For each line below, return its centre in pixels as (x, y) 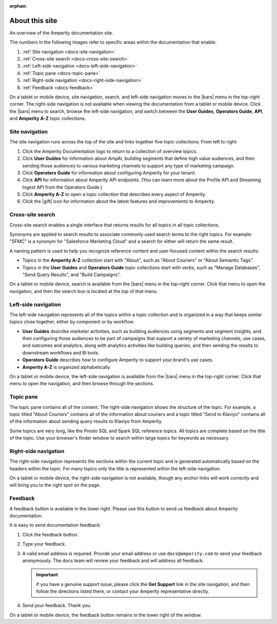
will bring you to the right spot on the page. (55, 485)
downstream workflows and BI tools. (61, 352)
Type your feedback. (44, 544)
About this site (33, 20)
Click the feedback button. (51, 534)
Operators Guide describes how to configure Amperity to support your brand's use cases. (118, 360)
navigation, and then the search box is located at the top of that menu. (84, 291)
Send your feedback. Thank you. (57, 606)
